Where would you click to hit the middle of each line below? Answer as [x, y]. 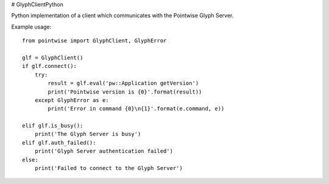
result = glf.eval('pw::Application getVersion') [123, 83]
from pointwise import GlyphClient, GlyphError [94, 41]
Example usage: [31, 27]
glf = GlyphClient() [53, 57]
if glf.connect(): [50, 66]
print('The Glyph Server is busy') [88, 134]
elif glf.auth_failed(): [59, 142]
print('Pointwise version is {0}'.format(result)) [125, 92]
